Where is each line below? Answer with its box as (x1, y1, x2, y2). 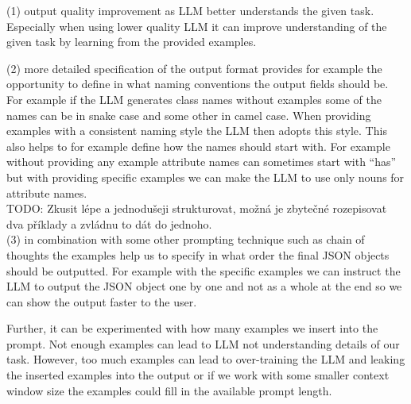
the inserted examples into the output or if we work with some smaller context (6, 367, 390, 383)
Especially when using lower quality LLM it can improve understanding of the (6, 17, 387, 34)
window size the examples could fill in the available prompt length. (6, 382, 332, 398)
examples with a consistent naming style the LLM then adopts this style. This (6, 122, 387, 139)
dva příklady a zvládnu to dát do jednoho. (6, 215, 212, 232)
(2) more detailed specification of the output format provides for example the (6, 60, 382, 76)
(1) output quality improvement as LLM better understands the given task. (6, 2, 374, 18)
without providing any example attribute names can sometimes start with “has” (6, 153, 397, 170)
